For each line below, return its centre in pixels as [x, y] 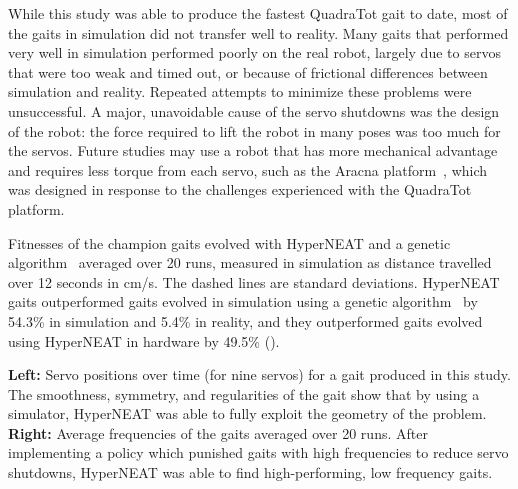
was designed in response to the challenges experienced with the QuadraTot [240, 189]
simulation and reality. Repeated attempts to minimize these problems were [240, 91]
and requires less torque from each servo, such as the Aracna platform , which [248, 169]
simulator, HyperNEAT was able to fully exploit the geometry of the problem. [247, 413]
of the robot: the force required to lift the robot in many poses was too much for [254, 130]
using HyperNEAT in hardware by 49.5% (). [144, 340]
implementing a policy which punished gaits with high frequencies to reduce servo [258, 452]
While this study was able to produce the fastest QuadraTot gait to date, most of [258, 13]
